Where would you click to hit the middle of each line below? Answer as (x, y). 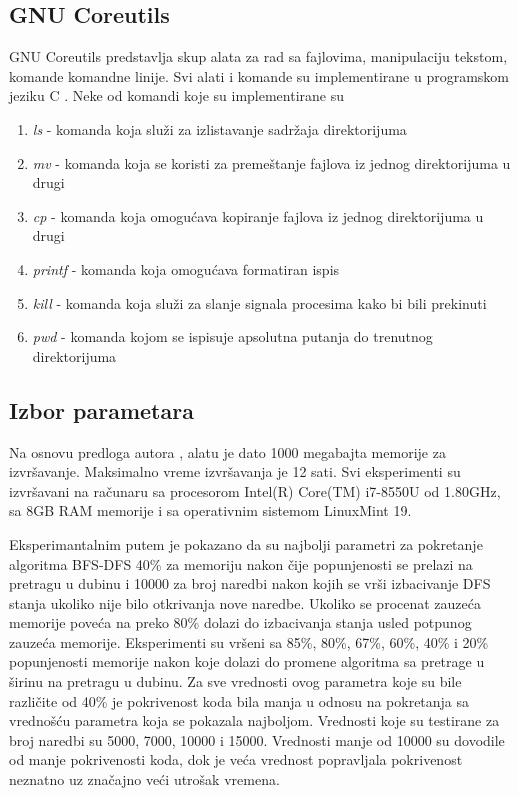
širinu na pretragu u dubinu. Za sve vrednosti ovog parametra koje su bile (235, 681)
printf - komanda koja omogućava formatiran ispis (186, 268)
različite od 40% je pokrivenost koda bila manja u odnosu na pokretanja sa (239, 700)
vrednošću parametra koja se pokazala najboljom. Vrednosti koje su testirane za (254, 720)
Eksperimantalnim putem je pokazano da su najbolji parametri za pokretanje (246, 543)
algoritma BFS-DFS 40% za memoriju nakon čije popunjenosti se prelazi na (241, 563)
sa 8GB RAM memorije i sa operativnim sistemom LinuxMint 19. (210, 510)
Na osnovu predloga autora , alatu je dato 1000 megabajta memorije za (227, 451)
